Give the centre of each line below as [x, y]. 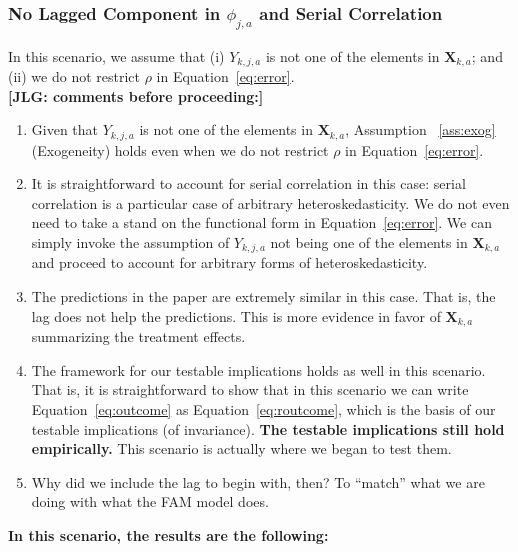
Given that [65, 129]
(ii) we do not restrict [74, 76]
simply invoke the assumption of [130, 242]
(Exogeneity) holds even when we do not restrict [180, 149]
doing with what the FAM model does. [150, 501]
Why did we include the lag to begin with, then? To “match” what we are [258, 481]
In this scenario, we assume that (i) [116, 55]
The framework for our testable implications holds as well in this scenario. [258, 369]
